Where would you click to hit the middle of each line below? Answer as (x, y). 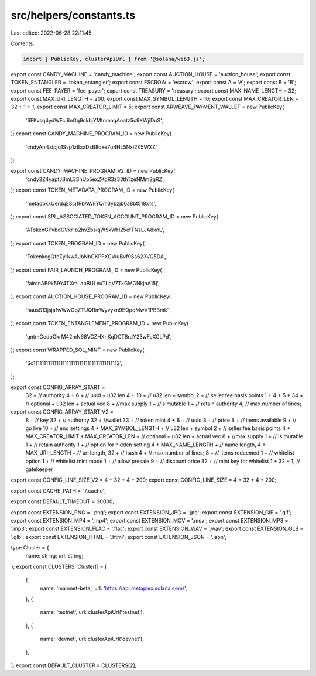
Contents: (23, 43)
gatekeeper (39, 469)
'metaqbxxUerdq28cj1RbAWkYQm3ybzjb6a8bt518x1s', (91, 203)
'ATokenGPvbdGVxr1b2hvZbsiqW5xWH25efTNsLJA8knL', (95, 230)
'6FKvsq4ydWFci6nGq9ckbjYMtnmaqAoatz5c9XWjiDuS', (94, 120)
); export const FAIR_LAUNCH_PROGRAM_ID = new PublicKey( (86, 270)
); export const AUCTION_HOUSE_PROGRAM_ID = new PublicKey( (91, 296)
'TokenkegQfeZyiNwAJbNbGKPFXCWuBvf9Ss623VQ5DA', (96, 257)
